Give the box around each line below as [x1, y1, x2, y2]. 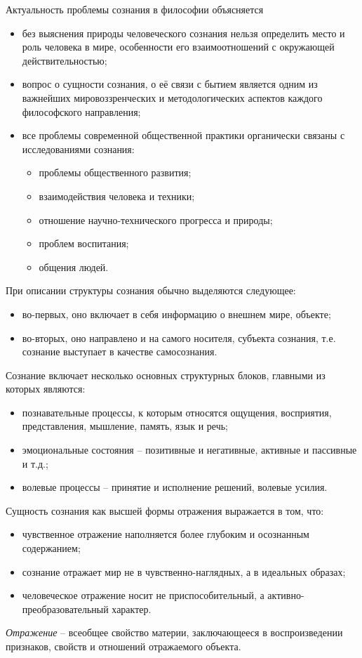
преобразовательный [22, 601, 109, 616]
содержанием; [22, 541, 81, 555]
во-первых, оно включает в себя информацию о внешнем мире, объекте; [22, 306, 331, 321]
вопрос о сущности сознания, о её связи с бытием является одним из [22, 77, 318, 91]
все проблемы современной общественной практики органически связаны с [22, 128, 345, 143]
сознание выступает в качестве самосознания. [22, 344, 217, 359]
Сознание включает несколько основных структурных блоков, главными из [6, 367, 326, 382]
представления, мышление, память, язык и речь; [22, 419, 228, 433]
